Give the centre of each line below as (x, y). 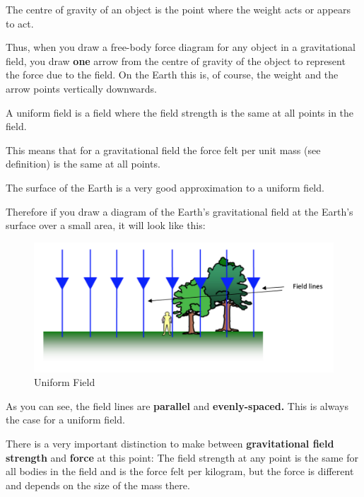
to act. (20, 23)
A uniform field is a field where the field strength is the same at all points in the (180, 112)
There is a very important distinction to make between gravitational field (170, 443)
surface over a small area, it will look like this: (106, 225)
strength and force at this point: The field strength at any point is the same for (182, 457)
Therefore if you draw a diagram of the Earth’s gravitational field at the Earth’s (180, 211)
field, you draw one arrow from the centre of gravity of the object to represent (176, 60)
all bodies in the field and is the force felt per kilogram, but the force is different (180, 471)
